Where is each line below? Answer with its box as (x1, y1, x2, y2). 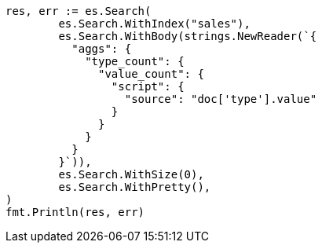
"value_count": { (98, 68, 204, 80)
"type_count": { (85, 55, 185, 68)
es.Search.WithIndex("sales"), (58, 17, 251, 30)
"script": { (111, 80, 185, 93)
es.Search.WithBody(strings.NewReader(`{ (58, 30, 317, 42)
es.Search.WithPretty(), (58, 181, 211, 193)
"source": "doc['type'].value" (124, 93, 317, 105)
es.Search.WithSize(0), (58, 168, 204, 181)
